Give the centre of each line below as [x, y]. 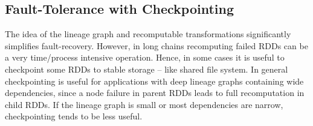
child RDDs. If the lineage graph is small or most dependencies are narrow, [144, 104]
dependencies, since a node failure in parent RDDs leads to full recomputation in [155, 93]
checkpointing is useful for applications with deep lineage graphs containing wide [154, 81]
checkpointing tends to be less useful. [74, 116]
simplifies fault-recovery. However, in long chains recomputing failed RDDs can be [156, 45]
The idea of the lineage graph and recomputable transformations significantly [148, 34]
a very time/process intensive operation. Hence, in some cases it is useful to [145, 57]
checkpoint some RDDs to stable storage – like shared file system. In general [147, 69]
